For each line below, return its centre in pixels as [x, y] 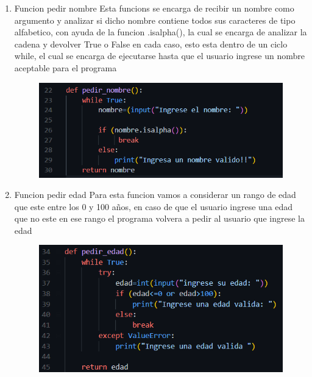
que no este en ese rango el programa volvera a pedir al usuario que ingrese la [159, 218]
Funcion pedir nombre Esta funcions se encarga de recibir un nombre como [154, 8]
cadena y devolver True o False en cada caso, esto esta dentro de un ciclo [151, 44]
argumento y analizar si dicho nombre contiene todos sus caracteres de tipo [155, 20]
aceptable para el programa [66, 67]
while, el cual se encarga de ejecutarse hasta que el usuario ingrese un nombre [159, 56]
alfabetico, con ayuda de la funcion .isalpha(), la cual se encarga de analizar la [161, 32]
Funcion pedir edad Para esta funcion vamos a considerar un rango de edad [155, 195]
